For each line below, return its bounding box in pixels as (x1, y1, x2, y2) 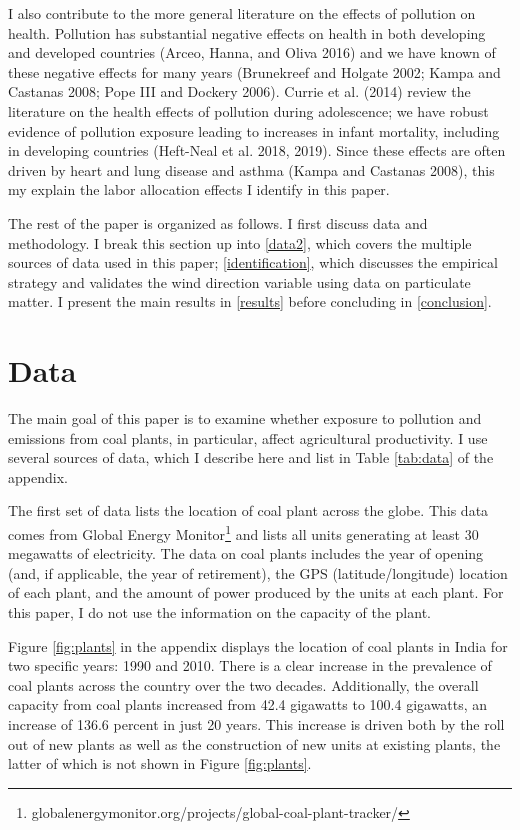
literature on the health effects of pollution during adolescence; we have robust (8, 100, 489, 121)
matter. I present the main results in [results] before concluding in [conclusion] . (8, 291, 492, 312)
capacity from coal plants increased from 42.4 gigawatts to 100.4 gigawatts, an (8, 694, 488, 715)
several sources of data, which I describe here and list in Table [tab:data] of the (8, 447, 494, 468)
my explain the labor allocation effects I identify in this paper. (8, 179, 390, 200)
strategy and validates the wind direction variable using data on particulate (8, 271, 471, 292)
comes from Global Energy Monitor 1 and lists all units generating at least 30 (8, 521, 479, 544)
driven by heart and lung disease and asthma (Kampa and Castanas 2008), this (8, 159, 495, 180)
